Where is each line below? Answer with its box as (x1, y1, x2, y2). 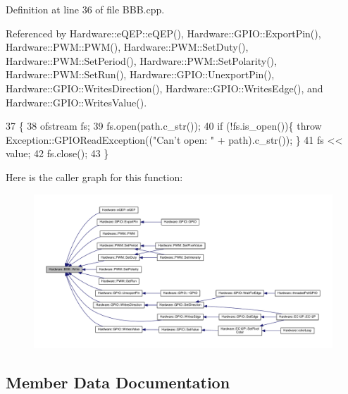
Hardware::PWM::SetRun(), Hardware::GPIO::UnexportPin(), (6, 67, 275, 82)
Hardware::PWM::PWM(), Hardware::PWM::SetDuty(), (6, 39, 249, 54)
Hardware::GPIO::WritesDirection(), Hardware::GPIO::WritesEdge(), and (6, 80, 323, 95)
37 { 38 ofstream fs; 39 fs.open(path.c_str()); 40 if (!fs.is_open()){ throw (6, 118, 322, 133)
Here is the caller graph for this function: (6, 169, 183, 184)
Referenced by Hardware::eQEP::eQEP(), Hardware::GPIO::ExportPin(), (6, 25, 321, 40)
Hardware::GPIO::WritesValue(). (6, 94, 147, 109)
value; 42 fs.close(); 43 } (6, 146, 109, 161)
